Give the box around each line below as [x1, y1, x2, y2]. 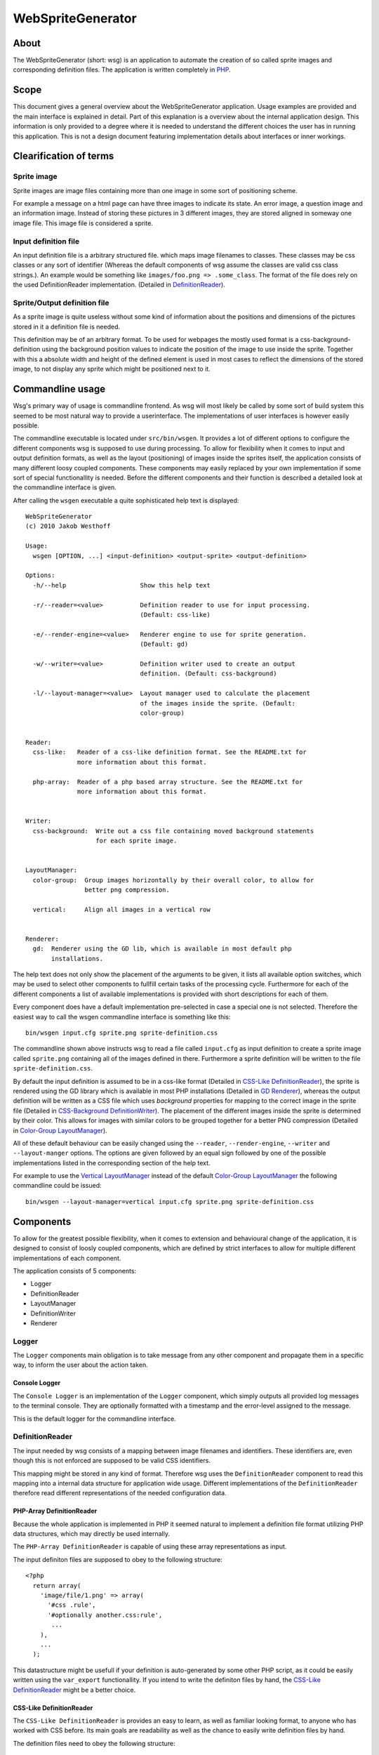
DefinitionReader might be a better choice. [13, 1686, 136, 1694]
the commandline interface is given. [13, 483, 117, 491]
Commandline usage [13, 383, 105, 395]
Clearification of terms [13, 150, 114, 162]
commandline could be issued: [13, 1181, 102, 1190]
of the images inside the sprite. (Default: [140, 699, 296, 707]
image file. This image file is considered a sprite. [13, 218, 154, 227]
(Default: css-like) [140, 611, 211, 618]
